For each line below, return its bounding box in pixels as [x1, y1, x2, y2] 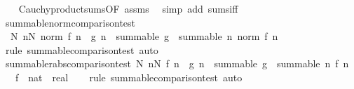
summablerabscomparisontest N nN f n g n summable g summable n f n [5, 56, 349, 71]
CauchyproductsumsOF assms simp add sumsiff [18, 1, 238, 15]
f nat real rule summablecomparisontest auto [15, 69, 243, 84]
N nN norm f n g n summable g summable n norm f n [10, 29, 278, 43]
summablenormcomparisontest [5, 15, 136, 29]
